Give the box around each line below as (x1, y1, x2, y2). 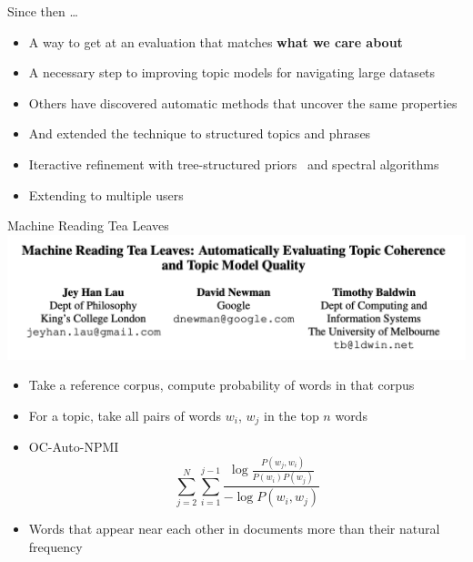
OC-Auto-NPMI (28, 437, 119, 456)
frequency (28, 536, 83, 556)
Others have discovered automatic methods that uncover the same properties (28, 93, 458, 112)
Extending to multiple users (28, 185, 184, 204)
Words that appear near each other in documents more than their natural (28, 519, 440, 538)
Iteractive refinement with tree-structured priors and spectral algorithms (28, 154, 439, 173)
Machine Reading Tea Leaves (7, 216, 169, 235)
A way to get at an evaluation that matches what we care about (28, 32, 403, 51)
